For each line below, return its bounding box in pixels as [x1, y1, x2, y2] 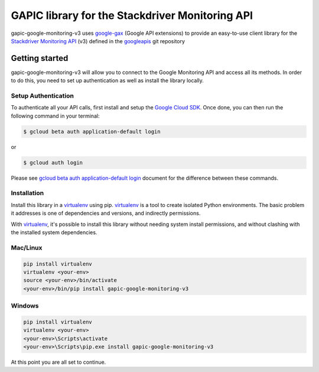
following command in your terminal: [11, 112, 100, 119]
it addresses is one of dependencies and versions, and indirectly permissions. [11, 210, 201, 217]
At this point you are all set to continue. [11, 358, 106, 366]
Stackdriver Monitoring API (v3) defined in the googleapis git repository [11, 37, 185, 44]
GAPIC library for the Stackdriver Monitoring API [11, 9, 253, 22]
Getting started [11, 53, 69, 63]
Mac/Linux [11, 243, 43, 251]
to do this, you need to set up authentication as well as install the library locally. [11, 77, 204, 84]
